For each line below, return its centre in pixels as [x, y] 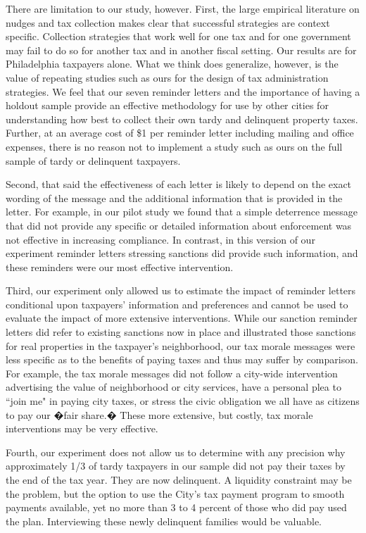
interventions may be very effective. [82, 428]
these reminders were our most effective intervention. [120, 266]
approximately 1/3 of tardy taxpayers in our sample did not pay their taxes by [176, 466]
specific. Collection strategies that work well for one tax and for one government [178, 36]
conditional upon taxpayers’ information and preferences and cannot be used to [177, 304]
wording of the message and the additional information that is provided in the [174, 197]
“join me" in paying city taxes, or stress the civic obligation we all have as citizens [183, 401]
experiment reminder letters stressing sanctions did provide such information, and [182, 253]
